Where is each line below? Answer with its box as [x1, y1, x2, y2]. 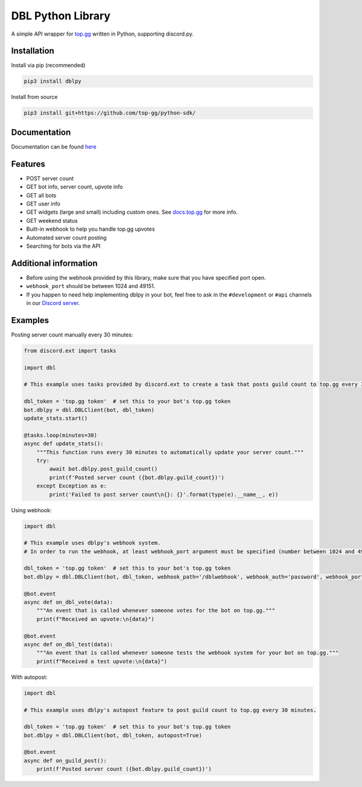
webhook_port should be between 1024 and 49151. [26, 283, 156, 290]
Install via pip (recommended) [11, 62, 86, 69]
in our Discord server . [26, 300, 80, 307]
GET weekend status [26, 217, 78, 224]
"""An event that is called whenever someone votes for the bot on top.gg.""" [36, 607, 276, 614]
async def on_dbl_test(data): [24, 641, 113, 647]
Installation [11, 46, 54, 56]
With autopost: [11, 673, 48, 681]
